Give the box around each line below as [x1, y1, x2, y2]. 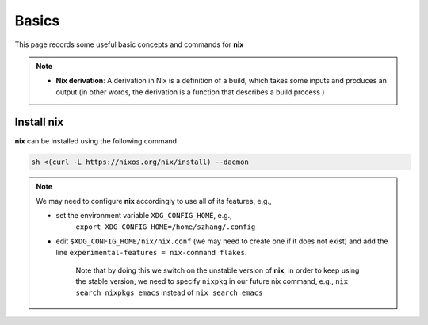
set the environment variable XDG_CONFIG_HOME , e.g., [55, 211, 233, 220]
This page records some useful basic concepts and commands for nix [14, 40, 244, 49]
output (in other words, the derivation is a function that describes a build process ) [55, 87, 325, 97]
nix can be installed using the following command [14, 136, 178, 146]
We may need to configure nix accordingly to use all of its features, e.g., [36, 196, 272, 205]
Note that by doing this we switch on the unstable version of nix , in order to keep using [75, 266, 360, 275]
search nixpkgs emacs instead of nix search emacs [75, 288, 263, 297]
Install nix [14, 115, 64, 128]
